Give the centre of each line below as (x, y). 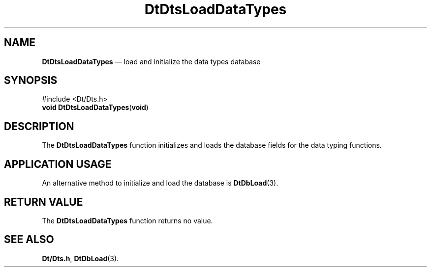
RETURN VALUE (44, 202)
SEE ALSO (29, 240)
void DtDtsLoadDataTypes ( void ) (95, 108)
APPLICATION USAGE (58, 164)
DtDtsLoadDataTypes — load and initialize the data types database (151, 61)
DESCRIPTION (39, 126)
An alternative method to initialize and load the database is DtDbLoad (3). (160, 183)
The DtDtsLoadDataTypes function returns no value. (127, 220)
